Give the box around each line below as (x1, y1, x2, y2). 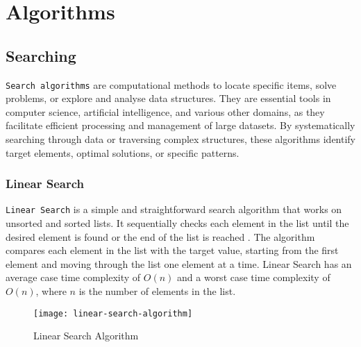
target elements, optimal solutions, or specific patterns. (6, 145, 240, 160)
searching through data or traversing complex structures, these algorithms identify (6, 132, 356, 146)
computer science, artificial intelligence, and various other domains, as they (6, 104, 325, 119)
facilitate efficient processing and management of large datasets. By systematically (6, 118, 355, 133)
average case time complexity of (6, 270, 141, 285)
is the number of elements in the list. (78, 284, 236, 298)
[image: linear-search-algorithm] (33, 308, 193, 319)
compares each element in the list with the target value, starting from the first (6, 243, 339, 257)
